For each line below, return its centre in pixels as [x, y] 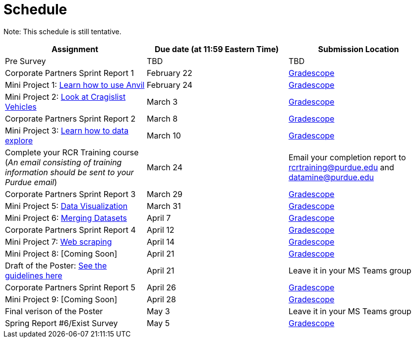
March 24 [165, 167]
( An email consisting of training [63, 162]
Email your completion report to [347, 157]
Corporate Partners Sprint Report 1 [69, 73]
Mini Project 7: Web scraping [59, 241]
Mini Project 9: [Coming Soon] [61, 299]
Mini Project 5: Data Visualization [66, 206]
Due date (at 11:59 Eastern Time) [216, 49]
